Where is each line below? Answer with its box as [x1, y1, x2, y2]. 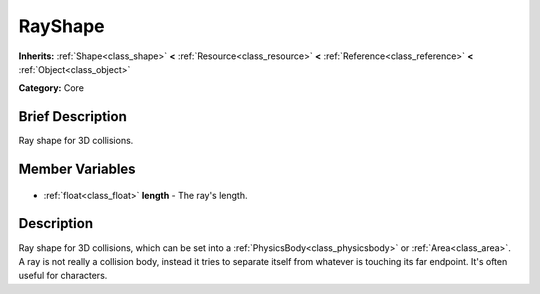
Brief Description [18, 108, 127, 125]
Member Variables [18, 161, 136, 178]
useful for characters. [18, 270, 108, 282]
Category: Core [18, 82, 85, 94]
